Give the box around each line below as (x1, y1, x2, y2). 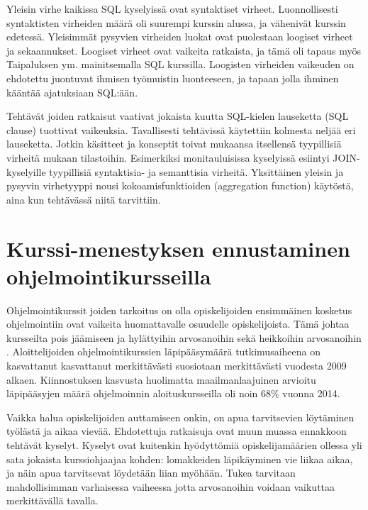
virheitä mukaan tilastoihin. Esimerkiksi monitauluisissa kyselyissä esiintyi (6, 150, 330, 165)
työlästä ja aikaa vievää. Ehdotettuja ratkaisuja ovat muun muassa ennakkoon (6, 423, 347, 438)
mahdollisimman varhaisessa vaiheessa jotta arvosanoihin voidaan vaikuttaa (6, 479, 335, 494)
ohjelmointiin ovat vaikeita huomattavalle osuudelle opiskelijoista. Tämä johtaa (6, 316, 350, 331)
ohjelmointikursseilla (6, 261, 211, 290)
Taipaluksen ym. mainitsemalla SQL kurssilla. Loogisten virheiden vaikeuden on (6, 57, 355, 72)
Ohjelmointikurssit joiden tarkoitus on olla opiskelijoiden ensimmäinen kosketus (6, 302, 352, 317)
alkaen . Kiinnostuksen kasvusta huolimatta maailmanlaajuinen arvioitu (6, 372, 316, 387)
